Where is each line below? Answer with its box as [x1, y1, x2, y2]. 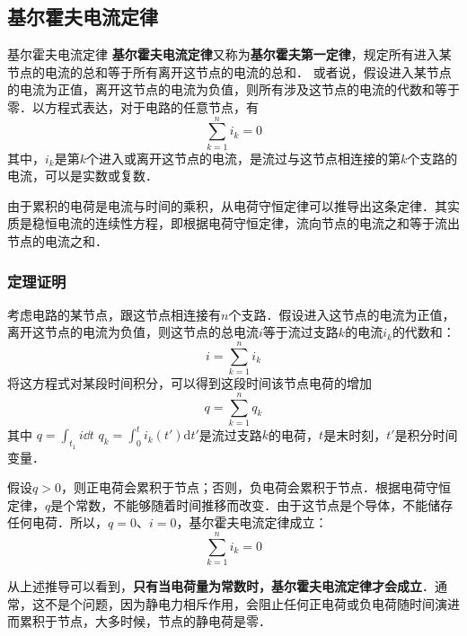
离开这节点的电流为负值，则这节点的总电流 [7, 322, 259, 341]
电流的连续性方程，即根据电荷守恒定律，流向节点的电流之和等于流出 [57, 214, 460, 233]
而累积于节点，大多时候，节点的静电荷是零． [7, 612, 271, 631]
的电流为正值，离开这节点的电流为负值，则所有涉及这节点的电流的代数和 [7, 80, 435, 99]
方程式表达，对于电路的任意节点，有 [44, 97, 259, 116]
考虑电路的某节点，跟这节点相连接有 [7, 305, 221, 323]
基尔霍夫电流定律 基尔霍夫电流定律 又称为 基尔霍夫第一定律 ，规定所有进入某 [7, 45, 452, 64]
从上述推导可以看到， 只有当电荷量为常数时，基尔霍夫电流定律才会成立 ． [7, 577, 435, 596]
